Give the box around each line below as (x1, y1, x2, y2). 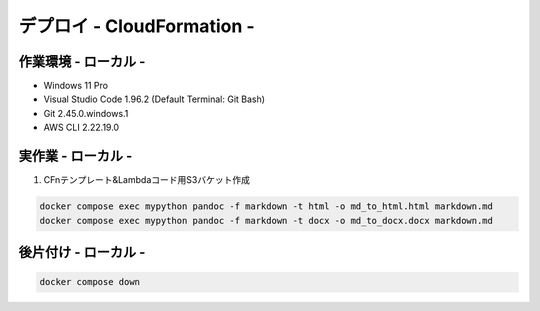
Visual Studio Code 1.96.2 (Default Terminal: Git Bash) (43, 93, 265, 105)
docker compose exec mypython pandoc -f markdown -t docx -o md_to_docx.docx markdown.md (39, 215, 494, 226)
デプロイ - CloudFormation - (18, 15, 255, 37)
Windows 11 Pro (43, 80, 109, 92)
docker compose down (39, 276, 140, 288)
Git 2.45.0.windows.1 (43, 107, 129, 119)
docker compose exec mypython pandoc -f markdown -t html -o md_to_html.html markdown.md (39, 201, 494, 212)
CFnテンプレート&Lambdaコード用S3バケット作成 (43, 174, 250, 186)
